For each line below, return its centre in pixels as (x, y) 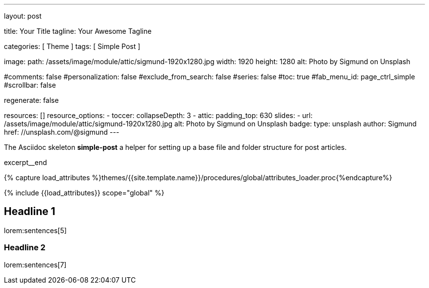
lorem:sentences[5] (36, 230)
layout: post (23, 16)
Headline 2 (25, 248)
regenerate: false (31, 100)
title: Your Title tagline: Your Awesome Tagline (78, 31)
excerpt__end (25, 162)
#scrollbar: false (30, 85)
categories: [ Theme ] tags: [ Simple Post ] (72, 46)
